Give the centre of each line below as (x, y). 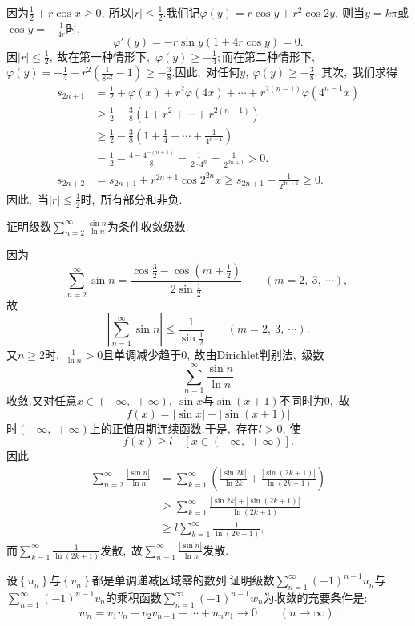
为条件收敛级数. (148, 226)
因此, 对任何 (207, 72)
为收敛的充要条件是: (315, 597)
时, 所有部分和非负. (131, 198)
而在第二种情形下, (269, 56)
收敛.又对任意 (42, 400)
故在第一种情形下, (103, 56)
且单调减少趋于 (142, 355)
